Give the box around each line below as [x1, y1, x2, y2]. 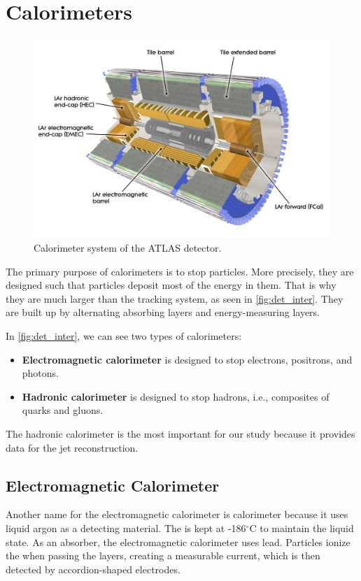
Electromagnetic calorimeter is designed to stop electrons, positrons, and [22, 352, 353, 366]
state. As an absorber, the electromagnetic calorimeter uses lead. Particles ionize [6, 534, 351, 549]
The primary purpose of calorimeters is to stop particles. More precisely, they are [6, 264, 354, 278]
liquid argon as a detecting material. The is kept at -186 [6, 520, 246, 535]
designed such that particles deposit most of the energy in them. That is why [6, 278, 337, 292]
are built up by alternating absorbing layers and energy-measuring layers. [6, 305, 320, 320]
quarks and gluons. [22, 403, 104, 417]
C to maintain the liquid [249, 520, 354, 535]
